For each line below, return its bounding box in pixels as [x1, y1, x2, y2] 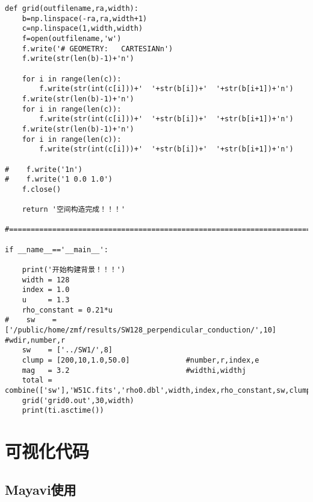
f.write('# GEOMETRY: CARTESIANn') [22, 44, 173, 53]
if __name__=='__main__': [5, 245, 108, 254]
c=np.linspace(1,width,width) [22, 24, 143, 33]
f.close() [22, 185, 61, 194]
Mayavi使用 [5, 480, 76, 498]
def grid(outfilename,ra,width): [5, 4, 138, 13]
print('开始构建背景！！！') [22, 265, 126, 275]
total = [22, 376, 52, 385]
